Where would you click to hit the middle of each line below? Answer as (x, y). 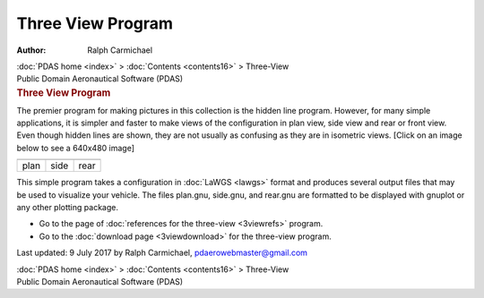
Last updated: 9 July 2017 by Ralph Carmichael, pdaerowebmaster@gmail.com (162, 253)
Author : (31, 50)
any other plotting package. (67, 207)
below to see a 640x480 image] (75, 148)
